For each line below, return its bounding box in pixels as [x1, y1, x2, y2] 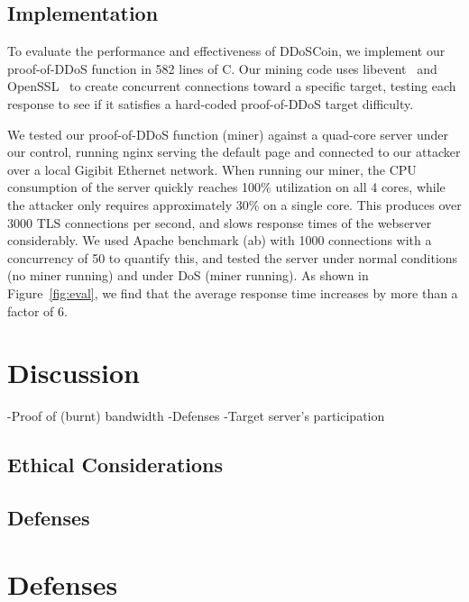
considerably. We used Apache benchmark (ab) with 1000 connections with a [7, 231, 432, 250]
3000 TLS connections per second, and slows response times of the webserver [7, 213, 432, 232]
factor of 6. [7, 301, 68, 320]
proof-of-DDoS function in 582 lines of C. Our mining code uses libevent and [7, 59, 437, 78]
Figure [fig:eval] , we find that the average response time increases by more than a [7, 283, 458, 302]
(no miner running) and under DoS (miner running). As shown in [7, 266, 369, 285]
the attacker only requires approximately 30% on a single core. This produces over [7, 195, 462, 214]
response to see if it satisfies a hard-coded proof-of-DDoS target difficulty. [7, 94, 414, 113]
